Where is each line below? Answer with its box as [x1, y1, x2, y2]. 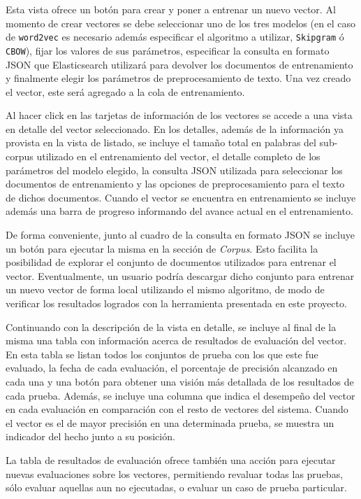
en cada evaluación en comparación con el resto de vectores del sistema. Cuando [6, 402, 348, 416]
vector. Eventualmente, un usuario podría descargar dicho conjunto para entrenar [6, 268, 355, 283]
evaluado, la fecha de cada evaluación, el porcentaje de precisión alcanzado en [6, 360, 338, 375]
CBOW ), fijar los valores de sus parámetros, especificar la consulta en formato [6, 43, 330, 57]
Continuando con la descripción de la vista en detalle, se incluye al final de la [6, 319, 337, 334]
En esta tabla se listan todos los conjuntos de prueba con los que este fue [6, 346, 318, 361]
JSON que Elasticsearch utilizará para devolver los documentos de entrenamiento [6, 57, 353, 71]
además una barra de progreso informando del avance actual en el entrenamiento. [6, 204, 353, 218]
